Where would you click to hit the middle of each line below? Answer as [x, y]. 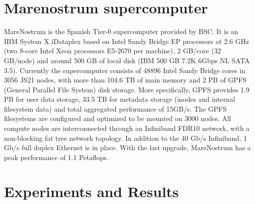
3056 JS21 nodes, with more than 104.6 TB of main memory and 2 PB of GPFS [125, 80]
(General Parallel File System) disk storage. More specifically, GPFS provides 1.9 [127, 89]
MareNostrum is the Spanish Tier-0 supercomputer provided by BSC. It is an [121, 31]
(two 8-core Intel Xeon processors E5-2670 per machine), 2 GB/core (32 [112, 51]
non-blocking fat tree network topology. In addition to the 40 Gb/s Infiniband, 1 [126, 138]
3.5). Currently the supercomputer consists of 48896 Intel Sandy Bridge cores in [125, 70]
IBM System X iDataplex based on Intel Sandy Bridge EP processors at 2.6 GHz [127, 41]
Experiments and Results [91, 191]
